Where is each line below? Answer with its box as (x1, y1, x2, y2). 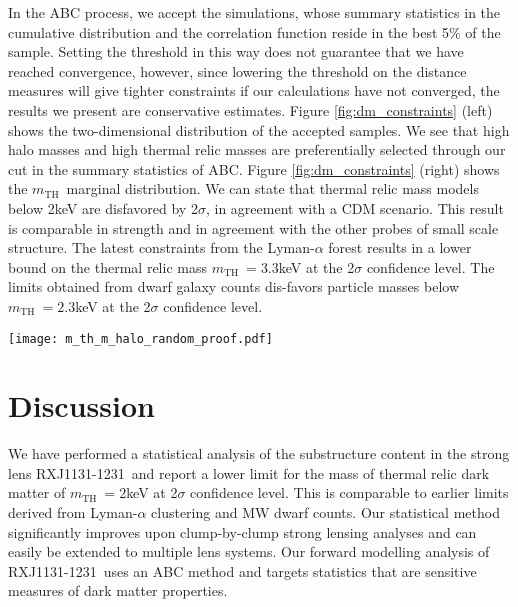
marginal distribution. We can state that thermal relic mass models (66, 178, 479, 199)
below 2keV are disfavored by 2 (8, 197, 198, 218)
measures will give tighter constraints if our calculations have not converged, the (8, 80, 500, 101)
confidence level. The (366, 256, 495, 277)
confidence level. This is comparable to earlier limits (190, 482, 509, 503)
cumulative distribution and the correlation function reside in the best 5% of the (8, 21, 501, 42)
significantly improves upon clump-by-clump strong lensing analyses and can (8, 521, 477, 542)
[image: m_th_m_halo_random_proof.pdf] (8, 331, 273, 346)
